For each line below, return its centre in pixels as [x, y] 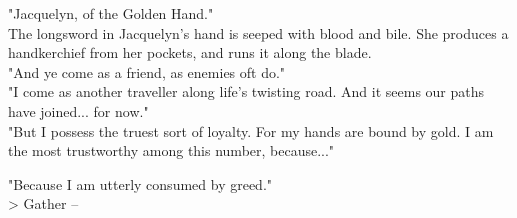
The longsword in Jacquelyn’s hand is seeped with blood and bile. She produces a [258, 32]
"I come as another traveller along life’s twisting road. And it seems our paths [246, 91]
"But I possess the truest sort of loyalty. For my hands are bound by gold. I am [251, 130]
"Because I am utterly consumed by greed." [140, 183]
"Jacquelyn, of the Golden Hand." [111, 13]
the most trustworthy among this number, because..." [171, 150]
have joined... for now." [78, 110]
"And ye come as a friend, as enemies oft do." [147, 71]
